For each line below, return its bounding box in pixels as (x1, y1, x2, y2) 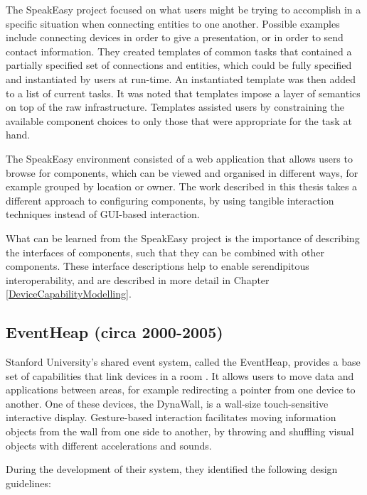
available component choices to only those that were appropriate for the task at (6, 113, 352, 128)
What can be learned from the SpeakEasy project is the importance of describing (6, 230, 360, 245)
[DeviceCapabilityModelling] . (6, 286, 132, 301)
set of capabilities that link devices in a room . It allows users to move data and (6, 368, 354, 383)
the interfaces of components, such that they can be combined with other (6, 244, 324, 259)
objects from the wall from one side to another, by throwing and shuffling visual (6, 424, 354, 439)
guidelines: (6, 475, 51, 490)
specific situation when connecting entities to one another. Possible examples (6, 16, 340, 31)
